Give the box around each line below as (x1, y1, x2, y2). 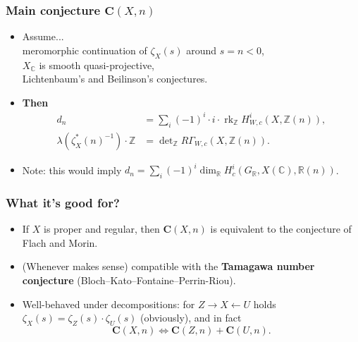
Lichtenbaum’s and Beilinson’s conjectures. (22, 71, 208, 86)
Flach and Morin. (22, 235, 98, 250)
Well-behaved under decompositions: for (22, 296, 195, 311)
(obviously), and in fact (140, 310, 242, 325)
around (186, 42, 217, 57)
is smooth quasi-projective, (39, 57, 154, 72)
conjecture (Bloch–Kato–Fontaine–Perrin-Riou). (22, 273, 236, 288)
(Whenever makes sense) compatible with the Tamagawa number (22, 259, 315, 274)
